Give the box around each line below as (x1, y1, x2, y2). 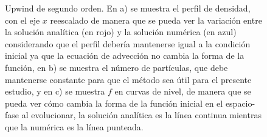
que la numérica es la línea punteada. (5, 120, 144, 133)
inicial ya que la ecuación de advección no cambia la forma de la (5, 49, 244, 62)
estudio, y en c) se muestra (5, 85, 105, 98)
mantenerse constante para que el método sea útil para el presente (5, 73, 252, 85)
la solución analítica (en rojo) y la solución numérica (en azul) (5, 25, 237, 38)
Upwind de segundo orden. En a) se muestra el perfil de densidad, (5, 2, 251, 14)
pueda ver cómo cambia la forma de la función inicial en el (5, 96, 223, 109)
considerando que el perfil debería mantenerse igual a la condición (5, 37, 251, 50)
